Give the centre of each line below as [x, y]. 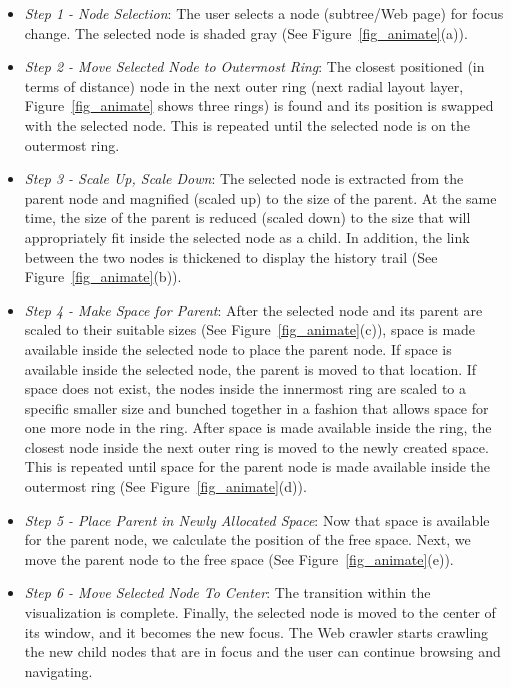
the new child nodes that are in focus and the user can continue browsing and [262, 651]
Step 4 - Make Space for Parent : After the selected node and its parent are [253, 309]
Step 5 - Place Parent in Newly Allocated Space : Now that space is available [257, 519]
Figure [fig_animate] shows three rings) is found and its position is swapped [259, 105]
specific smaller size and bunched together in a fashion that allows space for [256, 407]
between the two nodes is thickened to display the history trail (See [231, 256]
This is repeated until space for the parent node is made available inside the [257, 466]
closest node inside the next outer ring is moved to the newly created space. [256, 446]
